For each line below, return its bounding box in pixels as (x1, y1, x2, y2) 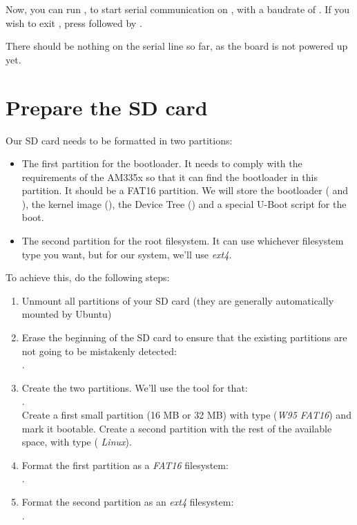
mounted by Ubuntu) (21, 307, 112, 321)
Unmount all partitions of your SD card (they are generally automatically (21, 293, 334, 307)
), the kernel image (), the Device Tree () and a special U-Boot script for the (21, 196, 347, 211)
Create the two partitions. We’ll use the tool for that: (21, 380, 248, 394)
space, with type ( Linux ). (21, 435, 132, 449)
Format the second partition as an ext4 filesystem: (21, 494, 234, 508)
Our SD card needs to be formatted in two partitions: (6, 133, 233, 147)
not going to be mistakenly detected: (21, 343, 177, 358)
